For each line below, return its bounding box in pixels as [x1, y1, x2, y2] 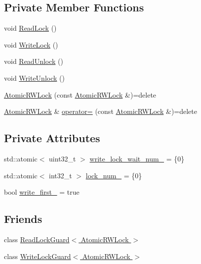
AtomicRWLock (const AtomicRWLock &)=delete [4, 89, 157, 100]
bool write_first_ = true [4, 187, 80, 197]
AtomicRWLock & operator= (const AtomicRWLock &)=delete [4, 106, 197, 116]
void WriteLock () [4, 39, 58, 50]
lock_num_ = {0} [85, 170, 142, 180]
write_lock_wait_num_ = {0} [89, 153, 185, 163]
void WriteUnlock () [4, 72, 65, 83]
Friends [4, 211, 42, 226]
